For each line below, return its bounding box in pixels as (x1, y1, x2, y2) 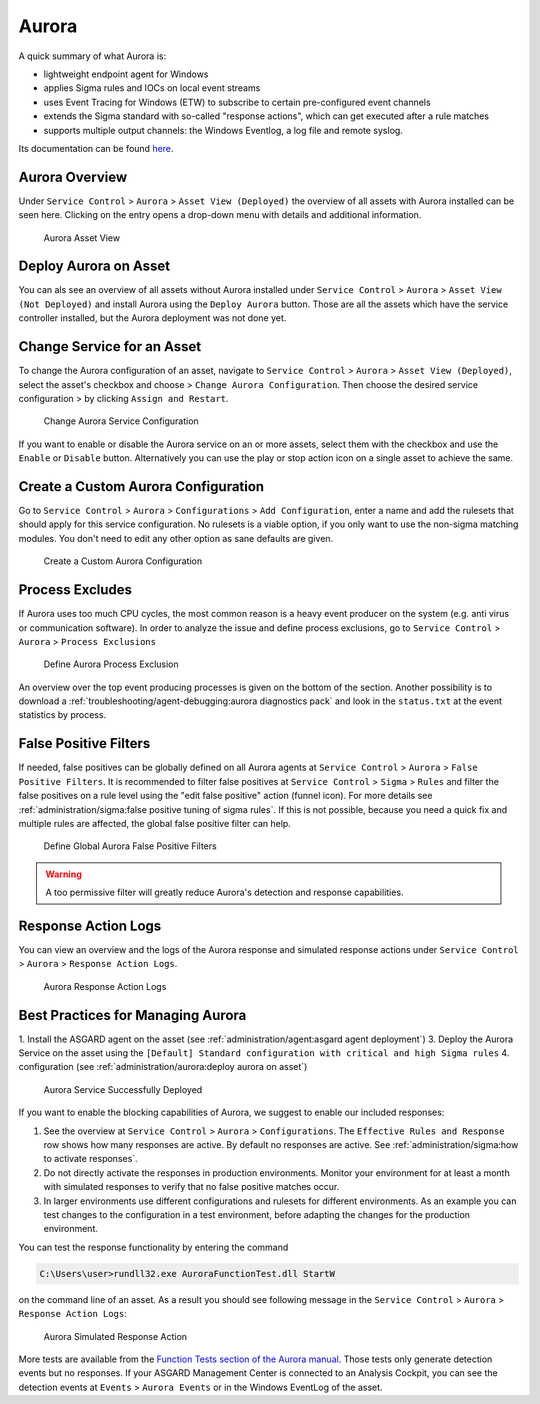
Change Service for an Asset (18, 338, 202, 355)
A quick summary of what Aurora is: (18, 50, 167, 62)
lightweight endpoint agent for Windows (43, 68, 209, 80)
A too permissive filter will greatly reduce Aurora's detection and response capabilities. (45, 886, 404, 899)
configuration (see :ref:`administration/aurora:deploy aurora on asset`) (18, 1061, 308, 1073)
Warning (45, 868, 82, 880)
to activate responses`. (43, 1153, 139, 1165)
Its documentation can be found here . (18, 142, 174, 154)
